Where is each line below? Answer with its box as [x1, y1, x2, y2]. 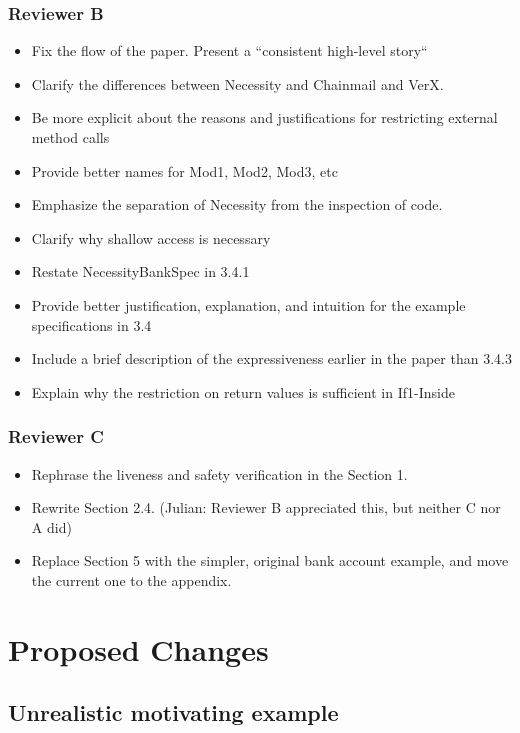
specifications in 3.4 [31, 314, 152, 335]
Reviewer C [8, 424, 104, 449]
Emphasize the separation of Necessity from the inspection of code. [31, 194, 443, 215]
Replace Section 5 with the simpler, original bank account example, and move [31, 550, 509, 571]
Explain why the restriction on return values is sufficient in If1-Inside [31, 381, 455, 402]
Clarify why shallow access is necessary [31, 227, 271, 248]
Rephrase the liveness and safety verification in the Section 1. [31, 463, 408, 484]
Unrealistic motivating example [8, 697, 339, 728]
